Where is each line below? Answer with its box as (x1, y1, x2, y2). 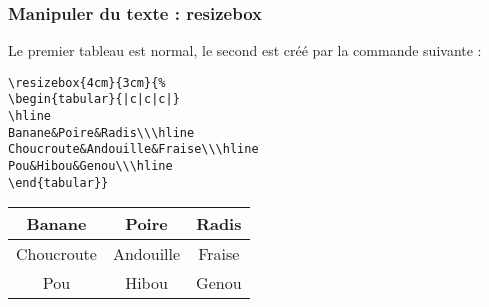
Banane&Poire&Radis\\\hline (8, 125, 195, 140)
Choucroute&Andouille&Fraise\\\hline (8, 142, 259, 157)
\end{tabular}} (8, 175, 109, 190)
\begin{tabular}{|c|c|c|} (8, 92, 180, 107)
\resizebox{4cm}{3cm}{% (8, 75, 166, 90)
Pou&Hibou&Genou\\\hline (8, 159, 173, 174)
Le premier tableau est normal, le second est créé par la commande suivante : (8, 40, 482, 61)
